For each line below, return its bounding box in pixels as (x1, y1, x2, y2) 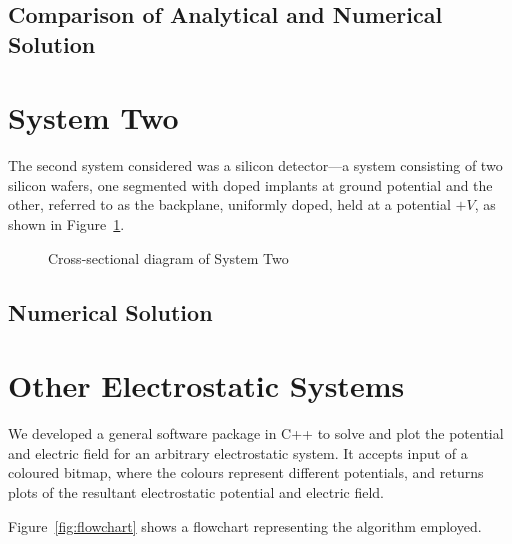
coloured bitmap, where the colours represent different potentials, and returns (8, 462, 484, 483)
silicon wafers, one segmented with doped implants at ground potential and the (8, 174, 493, 195)
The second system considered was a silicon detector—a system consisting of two (8, 155, 503, 176)
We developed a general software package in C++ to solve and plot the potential (8, 423, 504, 444)
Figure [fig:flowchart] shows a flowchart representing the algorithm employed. (8, 515, 482, 536)
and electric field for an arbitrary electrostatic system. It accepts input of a (8, 442, 468, 463)
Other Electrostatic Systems (8, 365, 405, 406)
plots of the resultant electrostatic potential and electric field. (8, 481, 385, 502)
